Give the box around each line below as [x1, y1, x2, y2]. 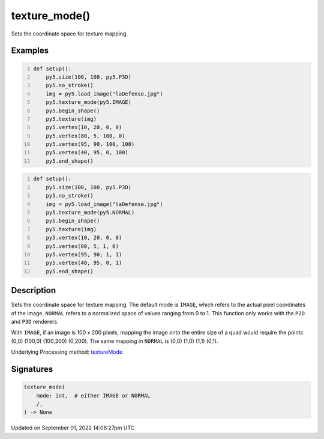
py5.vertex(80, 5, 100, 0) [46, 132, 125, 139]
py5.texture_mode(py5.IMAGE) [46, 99, 132, 106]
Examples [11, 46, 49, 56]
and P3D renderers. [11, 318, 59, 325]
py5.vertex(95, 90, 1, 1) [46, 251, 122, 258]
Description [11, 285, 56, 295]
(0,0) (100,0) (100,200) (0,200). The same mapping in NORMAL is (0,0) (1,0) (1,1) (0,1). [11, 337, 218, 345]
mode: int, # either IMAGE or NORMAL [36, 392, 151, 399]
